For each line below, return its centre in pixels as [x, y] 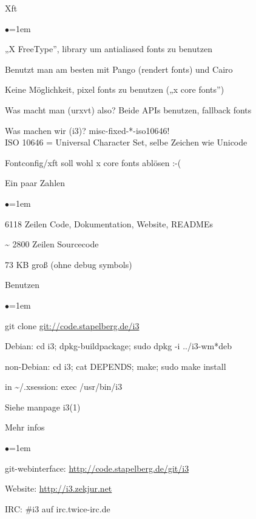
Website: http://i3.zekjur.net [59, 488]
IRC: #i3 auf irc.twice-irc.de [58, 508]
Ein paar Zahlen [35, 183]
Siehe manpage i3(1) [43, 407]
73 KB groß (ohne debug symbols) [69, 264]
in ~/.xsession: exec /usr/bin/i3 [64, 387]
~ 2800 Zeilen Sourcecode [52, 244]
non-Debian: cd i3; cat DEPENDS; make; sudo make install [116, 366]
